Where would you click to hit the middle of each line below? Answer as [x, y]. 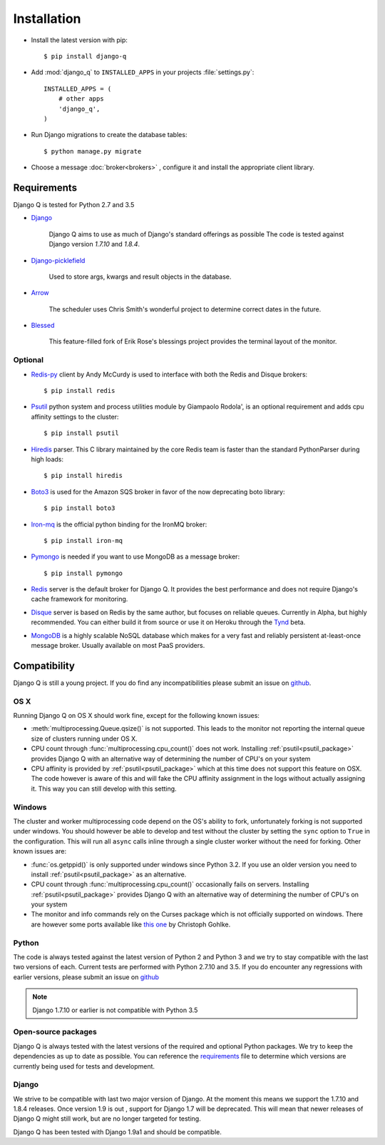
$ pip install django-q [85, 56]
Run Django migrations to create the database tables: [109, 135]
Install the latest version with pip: [79, 40]
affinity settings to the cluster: [75, 416]
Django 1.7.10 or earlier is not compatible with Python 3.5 [115, 1010]
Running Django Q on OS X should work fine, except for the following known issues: [137, 716]
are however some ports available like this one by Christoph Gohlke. [131, 924]
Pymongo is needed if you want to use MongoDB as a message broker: [135, 556]
